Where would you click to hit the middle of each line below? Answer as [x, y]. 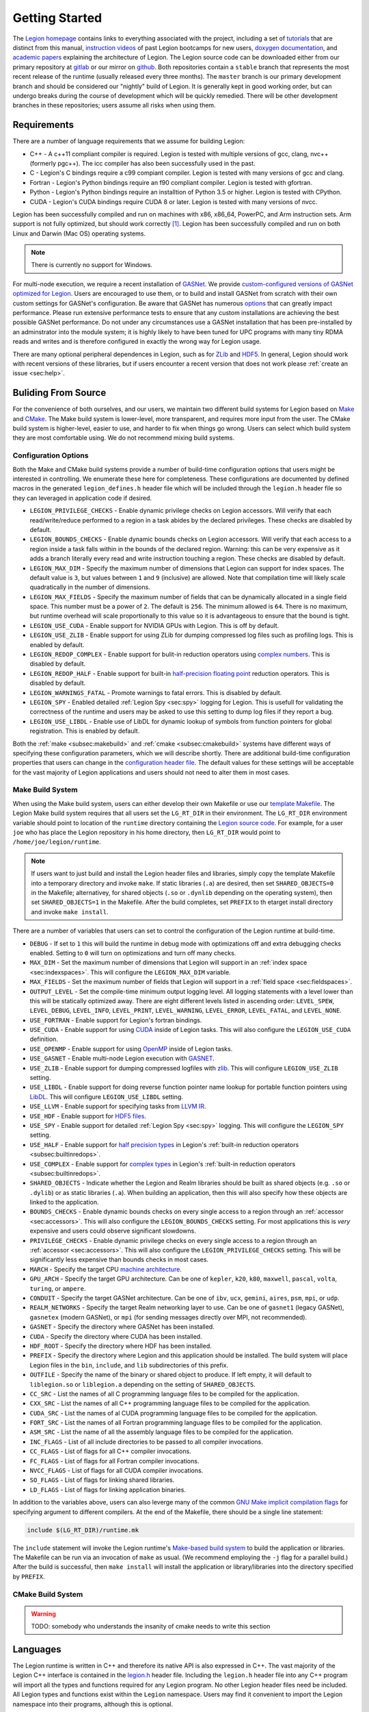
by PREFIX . [29, 1576]
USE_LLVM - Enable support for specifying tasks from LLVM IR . [118, 1107]
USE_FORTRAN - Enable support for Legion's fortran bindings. [116, 1020]
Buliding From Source [59, 393]
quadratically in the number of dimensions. [90, 587]
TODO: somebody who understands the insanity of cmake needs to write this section [151, 1626]
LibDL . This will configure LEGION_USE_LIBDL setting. [107, 1096]
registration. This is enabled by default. [85, 731]
